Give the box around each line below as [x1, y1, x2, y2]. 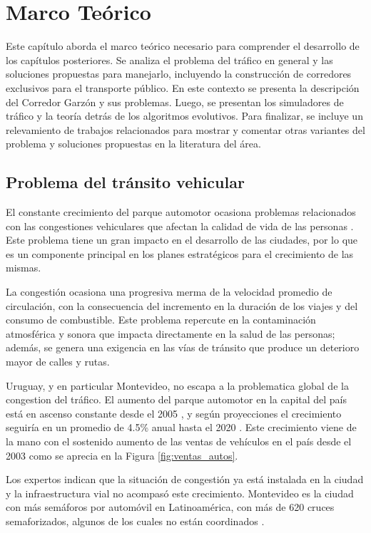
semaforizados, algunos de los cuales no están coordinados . [6, 513, 265, 528]
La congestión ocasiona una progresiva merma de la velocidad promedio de [6, 284, 332, 299]
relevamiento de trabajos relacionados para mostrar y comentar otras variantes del [6, 122, 365, 137]
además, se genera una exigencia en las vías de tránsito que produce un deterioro [6, 340, 360, 355]
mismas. [6, 260, 41, 275]
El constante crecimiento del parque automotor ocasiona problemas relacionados [6, 205, 356, 219]
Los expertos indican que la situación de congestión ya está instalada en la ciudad [6, 472, 364, 487]
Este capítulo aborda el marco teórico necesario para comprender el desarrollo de [6, 38, 360, 53]
